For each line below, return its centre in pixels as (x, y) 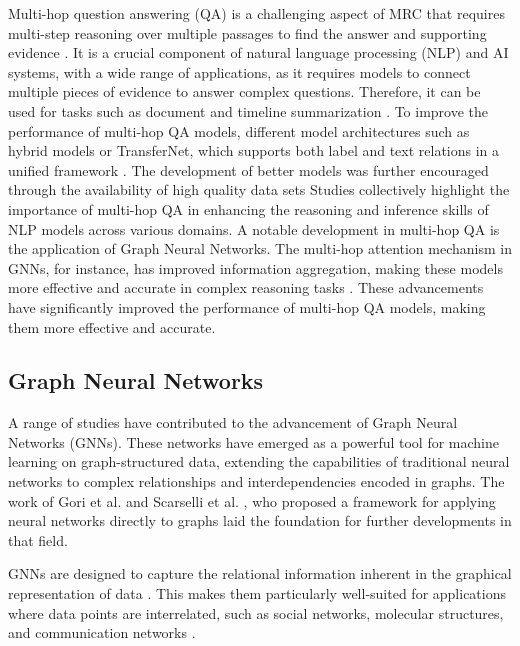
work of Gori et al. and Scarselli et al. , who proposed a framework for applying (252, 500)
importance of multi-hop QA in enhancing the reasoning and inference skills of (248, 208)
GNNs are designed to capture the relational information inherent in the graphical (260, 573)
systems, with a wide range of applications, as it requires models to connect (239, 71)
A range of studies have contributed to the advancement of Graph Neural (233, 422)
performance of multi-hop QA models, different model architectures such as (239, 130)
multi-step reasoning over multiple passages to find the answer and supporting (247, 32)
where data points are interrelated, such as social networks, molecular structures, (256, 612)
